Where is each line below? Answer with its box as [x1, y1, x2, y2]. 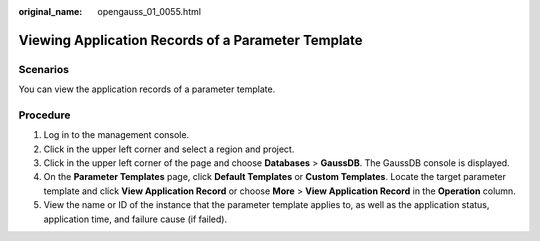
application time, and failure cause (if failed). [43, 213, 228, 225]
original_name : [18, 6, 83, 17]
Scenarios [18, 62, 70, 76]
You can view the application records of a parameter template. [18, 83, 276, 95]
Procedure [18, 108, 71, 122]
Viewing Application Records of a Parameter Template [18, 31, 364, 49]
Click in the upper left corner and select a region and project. [43, 143, 295, 155]
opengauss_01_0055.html [97, 6, 202, 17]
